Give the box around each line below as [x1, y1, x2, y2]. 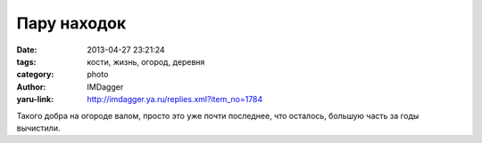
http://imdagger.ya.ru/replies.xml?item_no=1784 [87, 94, 263, 105]
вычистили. [16, 123, 61, 133]
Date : [16, 44, 37, 55]
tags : [16, 56, 37, 67]
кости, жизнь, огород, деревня [87, 56, 205, 67]
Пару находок [16, 13, 127, 33]
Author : [16, 81, 46, 92]
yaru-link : [16, 94, 54, 105]
